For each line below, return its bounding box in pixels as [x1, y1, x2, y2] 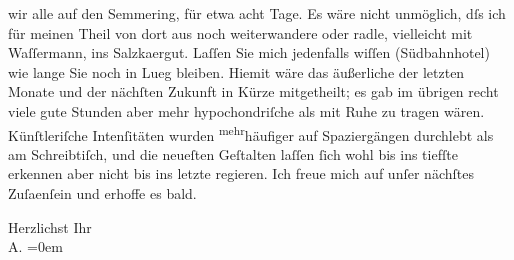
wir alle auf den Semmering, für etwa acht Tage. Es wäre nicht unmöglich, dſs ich [8, 3, 506, 23]
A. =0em [8, 236, 63, 257]
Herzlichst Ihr [8, 216, 92, 237]
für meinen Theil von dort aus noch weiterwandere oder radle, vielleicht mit [8, 22, 473, 43]
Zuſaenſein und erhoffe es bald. [8, 183, 197, 203]
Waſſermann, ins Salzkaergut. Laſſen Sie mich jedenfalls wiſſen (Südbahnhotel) [8, 42, 490, 63]
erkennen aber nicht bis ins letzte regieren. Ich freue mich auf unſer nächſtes [8, 163, 474, 184]
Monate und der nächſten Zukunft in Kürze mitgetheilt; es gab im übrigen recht [8, 81, 499, 102]
